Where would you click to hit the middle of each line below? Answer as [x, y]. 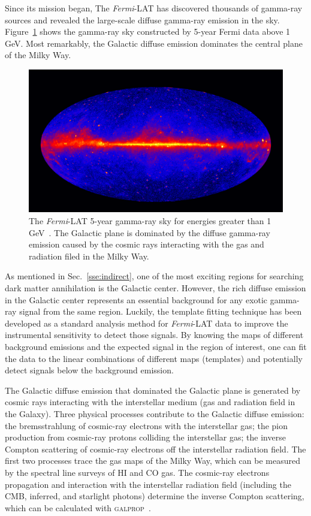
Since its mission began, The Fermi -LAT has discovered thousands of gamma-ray [154, 8]
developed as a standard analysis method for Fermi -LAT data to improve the [147, 323]
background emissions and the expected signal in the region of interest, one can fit [156, 346]
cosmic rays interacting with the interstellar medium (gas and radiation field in [150, 402]
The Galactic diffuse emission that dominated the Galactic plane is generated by [153, 390]
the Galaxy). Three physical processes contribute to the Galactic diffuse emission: [155, 413]
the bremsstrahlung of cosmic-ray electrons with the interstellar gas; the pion [147, 425]
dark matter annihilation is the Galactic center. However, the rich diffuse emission [155, 288]
